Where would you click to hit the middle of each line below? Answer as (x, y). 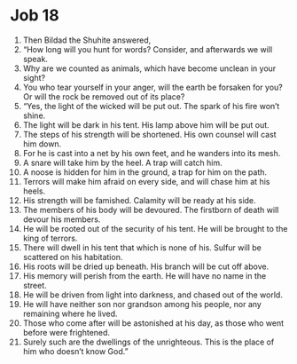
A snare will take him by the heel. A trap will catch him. (122, 162)
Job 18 (35, 16)
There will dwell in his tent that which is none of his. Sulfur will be (142, 247)
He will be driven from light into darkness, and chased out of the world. (152, 295)
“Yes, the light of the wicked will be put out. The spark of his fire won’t (151, 106)
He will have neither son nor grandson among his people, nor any (142, 304)
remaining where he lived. (70, 313)
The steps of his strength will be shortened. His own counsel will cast (150, 134)
